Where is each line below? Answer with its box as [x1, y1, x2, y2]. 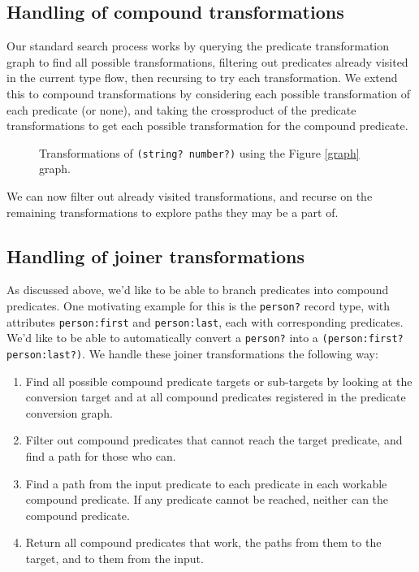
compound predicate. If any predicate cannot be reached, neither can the [25, 491, 389, 508]
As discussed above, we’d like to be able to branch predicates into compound [6, 281, 389, 298]
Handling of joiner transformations [6, 243, 305, 268]
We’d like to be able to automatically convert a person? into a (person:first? [6, 329, 404, 346]
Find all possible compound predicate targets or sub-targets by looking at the [25, 372, 413, 389]
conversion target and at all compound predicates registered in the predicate [25, 388, 406, 405]
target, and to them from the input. [25, 549, 204, 566]
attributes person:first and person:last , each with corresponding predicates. [6, 313, 404, 330]
